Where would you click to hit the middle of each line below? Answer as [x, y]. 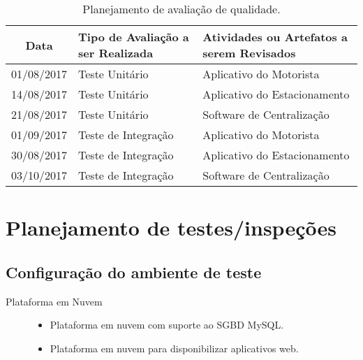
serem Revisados [249, 53]
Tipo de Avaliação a [134, 37]
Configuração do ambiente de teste [134, 272]
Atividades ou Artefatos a [275, 37]
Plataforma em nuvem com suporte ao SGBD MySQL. [167, 325]
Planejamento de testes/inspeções [171, 228]
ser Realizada [116, 53]
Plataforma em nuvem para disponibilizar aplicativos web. [174, 348]
